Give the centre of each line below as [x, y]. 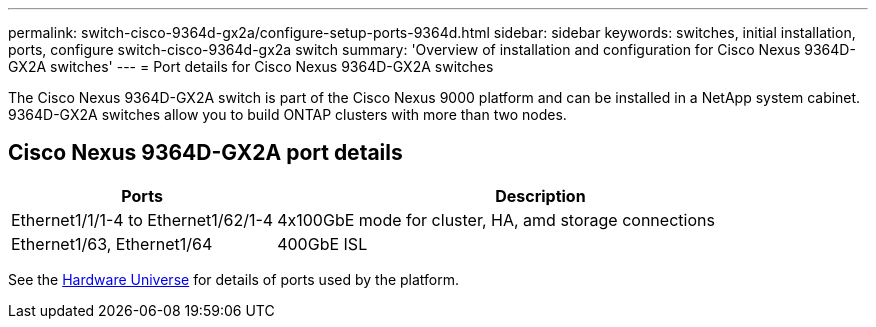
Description [540, 195]
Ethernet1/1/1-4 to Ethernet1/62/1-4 [142, 219]
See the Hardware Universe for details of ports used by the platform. [234, 279]
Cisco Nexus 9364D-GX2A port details [205, 153]
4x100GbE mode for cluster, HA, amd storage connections [496, 219]
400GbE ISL [322, 243]
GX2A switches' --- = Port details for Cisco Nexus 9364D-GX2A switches [251, 66]
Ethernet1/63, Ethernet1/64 [112, 243]
